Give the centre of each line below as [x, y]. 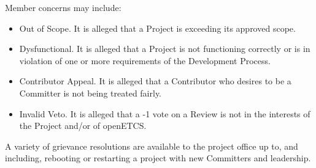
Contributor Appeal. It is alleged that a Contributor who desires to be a [155, 81]
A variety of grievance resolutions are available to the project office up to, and [152, 146]
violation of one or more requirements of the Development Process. [145, 60]
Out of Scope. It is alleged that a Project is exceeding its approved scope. [157, 28]
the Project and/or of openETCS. [83, 126]
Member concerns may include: [63, 7]
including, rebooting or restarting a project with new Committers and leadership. [158, 158]
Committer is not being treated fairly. [91, 93]
